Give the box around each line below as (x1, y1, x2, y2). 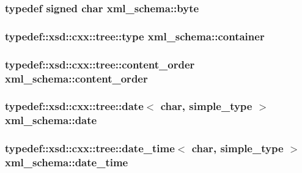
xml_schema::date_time (5, 155, 128, 170)
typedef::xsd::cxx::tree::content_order (5, 56, 195, 72)
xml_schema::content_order (5, 70, 148, 86)
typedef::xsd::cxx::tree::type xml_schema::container (5, 28, 265, 43)
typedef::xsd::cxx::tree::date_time (5, 141, 175, 156)
